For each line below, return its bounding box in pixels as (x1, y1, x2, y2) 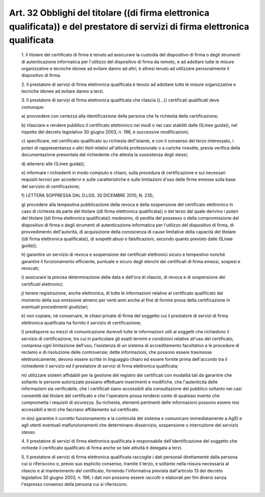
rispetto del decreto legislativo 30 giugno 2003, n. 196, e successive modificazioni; (21, 129, 189, 135)
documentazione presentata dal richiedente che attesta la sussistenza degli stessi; (21, 152, 188, 158)
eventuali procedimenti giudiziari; (21, 304, 89, 310)
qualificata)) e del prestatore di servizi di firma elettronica (9, 21, 249, 32)
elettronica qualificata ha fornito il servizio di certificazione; (21, 320, 142, 325)
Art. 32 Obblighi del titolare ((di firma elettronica (9, 7, 210, 18)
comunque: (21, 104, 45, 110)
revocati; (21, 265, 39, 272)
